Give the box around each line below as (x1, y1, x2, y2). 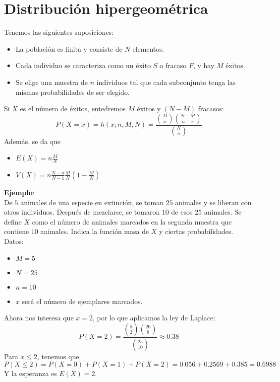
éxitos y (137, 103, 161, 114)
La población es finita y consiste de (15, 43, 122, 54)
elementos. (132, 43, 164, 54)
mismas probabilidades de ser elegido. (15, 86, 130, 97)
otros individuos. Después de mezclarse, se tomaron (4, 207, 160, 217)
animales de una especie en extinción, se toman (20, 197, 164, 207)
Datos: (4, 235, 24, 246)
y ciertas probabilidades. (159, 226, 233, 236)
